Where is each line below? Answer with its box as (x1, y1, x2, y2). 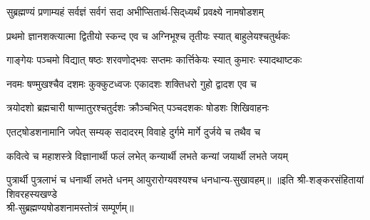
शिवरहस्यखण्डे (6, 186, 58, 201)
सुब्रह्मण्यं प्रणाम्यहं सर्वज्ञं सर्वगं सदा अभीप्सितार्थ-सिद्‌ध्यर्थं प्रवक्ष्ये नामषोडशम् (6, 4, 264, 19)
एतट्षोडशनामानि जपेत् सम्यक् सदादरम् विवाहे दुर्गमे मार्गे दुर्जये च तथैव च (6, 124, 261, 139)
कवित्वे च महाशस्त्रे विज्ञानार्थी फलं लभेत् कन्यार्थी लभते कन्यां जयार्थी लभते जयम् (6, 148, 288, 163)
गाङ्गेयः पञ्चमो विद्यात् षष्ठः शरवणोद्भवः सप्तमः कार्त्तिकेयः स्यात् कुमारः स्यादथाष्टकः (6, 52, 302, 67)
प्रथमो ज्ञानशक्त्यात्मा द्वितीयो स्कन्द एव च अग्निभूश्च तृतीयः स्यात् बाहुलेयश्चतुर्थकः (6, 28, 290, 43)
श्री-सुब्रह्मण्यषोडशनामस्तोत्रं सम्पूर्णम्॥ (6, 200, 134, 215)
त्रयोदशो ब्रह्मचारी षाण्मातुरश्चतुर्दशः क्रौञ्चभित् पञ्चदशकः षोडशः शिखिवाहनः (6, 100, 269, 115)
